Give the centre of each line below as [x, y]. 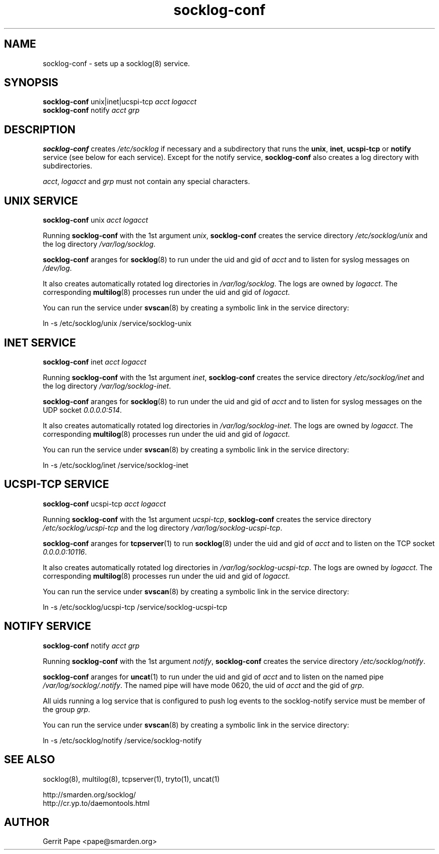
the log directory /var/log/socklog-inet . [107, 386]
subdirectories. [68, 166]
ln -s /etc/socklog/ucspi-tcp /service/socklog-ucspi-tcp [135, 607]
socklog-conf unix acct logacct [95, 220]
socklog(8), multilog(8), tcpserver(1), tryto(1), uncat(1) [131, 779]
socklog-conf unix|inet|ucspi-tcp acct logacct [120, 102]
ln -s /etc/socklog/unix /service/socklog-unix [117, 323]
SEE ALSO [30, 760]
